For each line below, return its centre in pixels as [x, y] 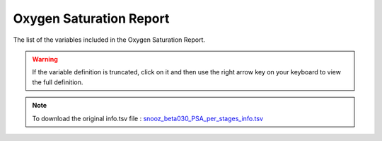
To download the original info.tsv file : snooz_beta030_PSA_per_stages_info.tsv [148, 118]
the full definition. [58, 82]
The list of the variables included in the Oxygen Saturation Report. [109, 40]
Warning [45, 59]
